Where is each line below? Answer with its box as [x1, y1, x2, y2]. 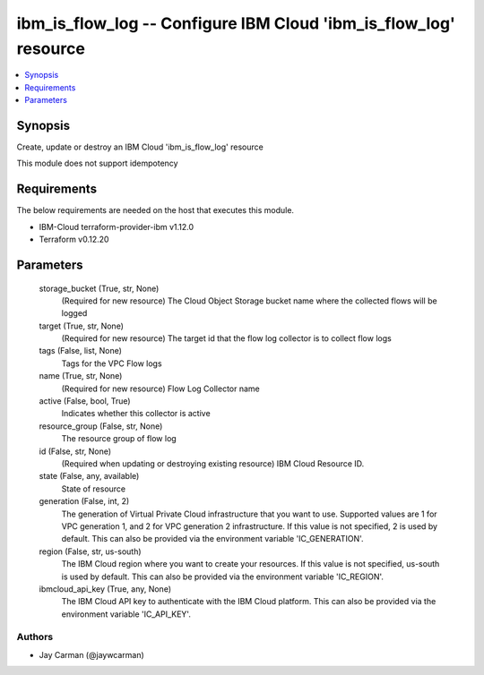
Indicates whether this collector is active [61, 408, 211, 419]
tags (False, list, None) [39, 346, 123, 356]
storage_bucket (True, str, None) [39, 283, 160, 294]
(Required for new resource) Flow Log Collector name [61, 383, 260, 394]
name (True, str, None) [39, 371, 123, 381]
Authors [16, 631, 54, 644]
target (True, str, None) [39, 320, 125, 331]
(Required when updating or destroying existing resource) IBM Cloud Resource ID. [61, 457, 365, 469]
